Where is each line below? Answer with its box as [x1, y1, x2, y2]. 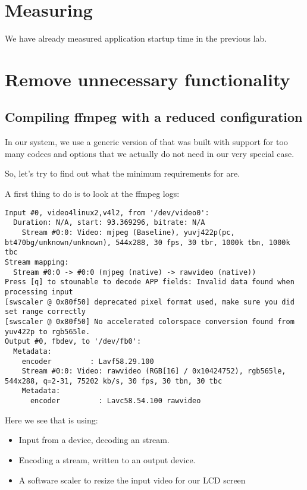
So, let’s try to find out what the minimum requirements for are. [5, 167, 240, 180]
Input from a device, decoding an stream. [18, 434, 170, 446]
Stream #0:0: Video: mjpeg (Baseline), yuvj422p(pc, [21, 228, 235, 237]
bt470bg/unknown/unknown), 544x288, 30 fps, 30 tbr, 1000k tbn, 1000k [5, 238, 290, 247]
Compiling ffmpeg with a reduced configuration [5, 108, 303, 126]
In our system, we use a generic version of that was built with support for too [5, 136, 288, 148]
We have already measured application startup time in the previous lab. [5, 32, 267, 45]
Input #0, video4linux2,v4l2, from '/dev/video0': [5, 208, 209, 217]
